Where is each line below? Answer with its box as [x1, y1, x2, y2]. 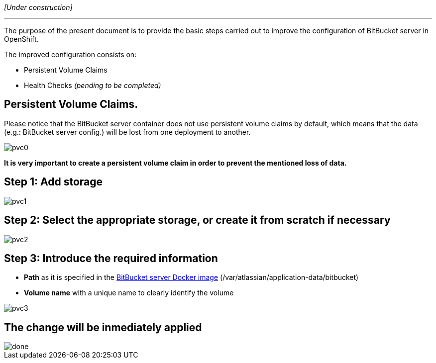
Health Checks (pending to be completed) [24, 81, 161, 90]
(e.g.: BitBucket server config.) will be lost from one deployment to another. [4, 127, 251, 136]
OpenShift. [4, 35, 39, 43]
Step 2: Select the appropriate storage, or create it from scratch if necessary [4, 214, 391, 227]
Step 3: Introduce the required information [4, 252, 218, 265]
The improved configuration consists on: [4, 50, 137, 59]
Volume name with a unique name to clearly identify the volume [24, 288, 234, 297]
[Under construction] [4, 3, 73, 11]
